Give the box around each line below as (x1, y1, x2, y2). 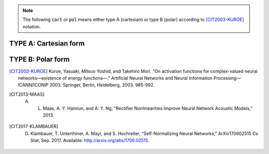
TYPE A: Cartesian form (9, 39, 85, 47)
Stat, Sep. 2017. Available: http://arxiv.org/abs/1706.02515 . (30, 138, 149, 144)
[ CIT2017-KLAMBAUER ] (9, 124, 58, 130)
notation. (22, 23, 41, 29)
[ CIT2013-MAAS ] (9, 91, 45, 97)
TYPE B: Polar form (9, 55, 70, 63)
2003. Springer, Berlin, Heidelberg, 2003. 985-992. (49, 82, 155, 88)
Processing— (213, 75, 241, 81)
